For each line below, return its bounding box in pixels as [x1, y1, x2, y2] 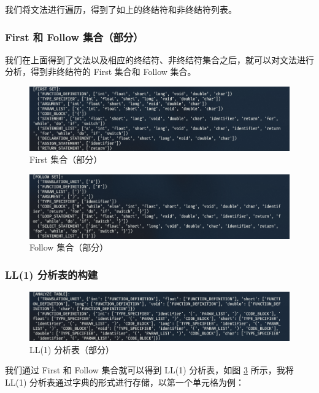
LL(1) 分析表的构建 [5, 267, 98, 282]
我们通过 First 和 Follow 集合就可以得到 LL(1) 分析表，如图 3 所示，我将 [5, 364, 294, 376]
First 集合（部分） [29, 153, 102, 166]
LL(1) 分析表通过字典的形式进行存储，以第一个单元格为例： [5, 375, 245, 388]
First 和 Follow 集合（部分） [5, 29, 144, 44]
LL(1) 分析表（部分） [29, 343, 115, 356]
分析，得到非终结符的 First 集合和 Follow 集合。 [5, 65, 196, 78]
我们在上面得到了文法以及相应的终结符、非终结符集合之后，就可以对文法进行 [5, 53, 314, 66]
